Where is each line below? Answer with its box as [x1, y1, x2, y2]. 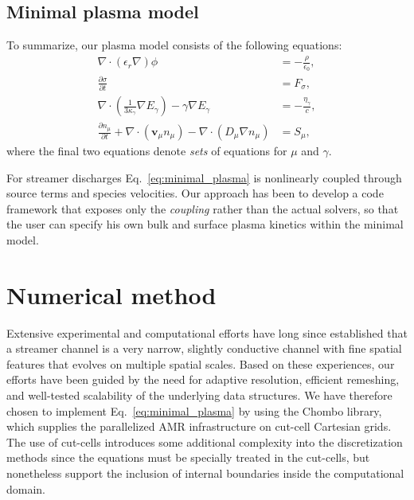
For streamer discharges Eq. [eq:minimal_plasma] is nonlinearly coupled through [6, 169, 402, 186]
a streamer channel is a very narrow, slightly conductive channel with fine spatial [6, 340, 402, 357]
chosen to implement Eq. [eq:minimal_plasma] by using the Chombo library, [6, 402, 382, 419]
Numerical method [6, 278, 217, 311]
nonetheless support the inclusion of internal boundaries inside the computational [6, 465, 404, 482]
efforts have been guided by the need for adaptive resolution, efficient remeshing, [6, 371, 400, 388]
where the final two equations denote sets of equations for [6, 143, 287, 159]
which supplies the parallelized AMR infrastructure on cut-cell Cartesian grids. [6, 418, 392, 435]
